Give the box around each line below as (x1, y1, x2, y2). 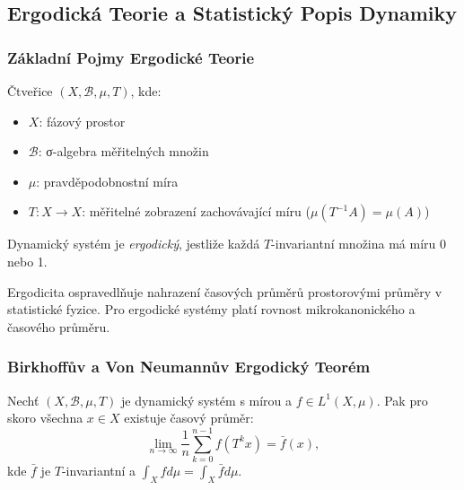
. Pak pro (376, 390, 428, 409)
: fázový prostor (39, 111, 126, 130)
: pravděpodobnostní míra (36, 171, 179, 190)
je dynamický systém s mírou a (121, 390, 293, 409)
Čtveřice (7, 82, 53, 100)
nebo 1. (7, 251, 48, 270)
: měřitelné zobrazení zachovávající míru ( (82, 202, 311, 221)
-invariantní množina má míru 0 (271, 234, 446, 253)
